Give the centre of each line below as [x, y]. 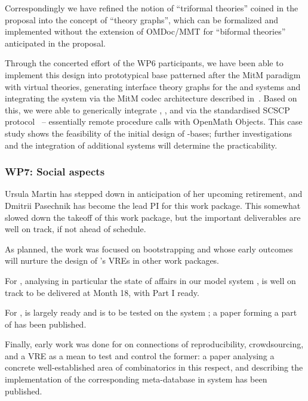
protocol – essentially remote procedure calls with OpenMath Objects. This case [154, 121]
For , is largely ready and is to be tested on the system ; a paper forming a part [151, 312]
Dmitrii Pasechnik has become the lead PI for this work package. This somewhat [153, 205]
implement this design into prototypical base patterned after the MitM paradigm [153, 74]
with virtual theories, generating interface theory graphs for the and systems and [153, 86]
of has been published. [46, 324]
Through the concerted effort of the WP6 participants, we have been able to [144, 63]
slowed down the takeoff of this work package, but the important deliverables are [153, 217]
